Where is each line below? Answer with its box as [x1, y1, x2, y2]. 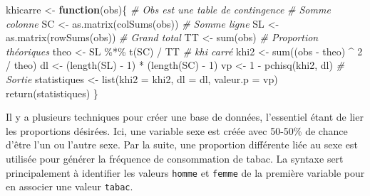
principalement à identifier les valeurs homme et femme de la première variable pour [6, 165, 365, 180]
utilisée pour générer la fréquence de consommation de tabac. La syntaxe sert [6, 151, 344, 165]
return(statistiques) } [6, 85, 98, 100]
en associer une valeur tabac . [6, 179, 133, 194]
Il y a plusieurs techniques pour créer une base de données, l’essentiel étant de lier [6, 109, 364, 124]
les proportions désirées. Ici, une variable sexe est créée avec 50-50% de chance [6, 123, 348, 138]
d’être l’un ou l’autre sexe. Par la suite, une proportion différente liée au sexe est [6, 137, 358, 152]
